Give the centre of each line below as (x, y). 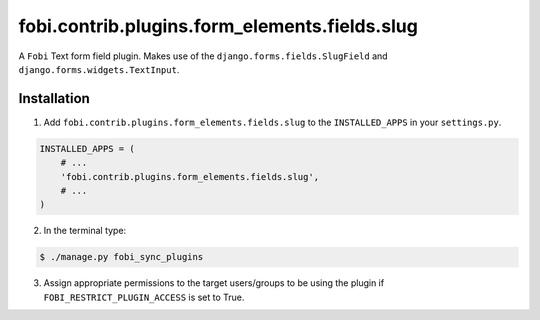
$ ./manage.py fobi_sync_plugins (121, 257)
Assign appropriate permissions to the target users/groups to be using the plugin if (214, 283)
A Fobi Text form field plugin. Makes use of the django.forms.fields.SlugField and (203, 56)
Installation (54, 98)
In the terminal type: (85, 231)
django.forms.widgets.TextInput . (99, 69)
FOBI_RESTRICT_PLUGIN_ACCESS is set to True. (144, 297)
